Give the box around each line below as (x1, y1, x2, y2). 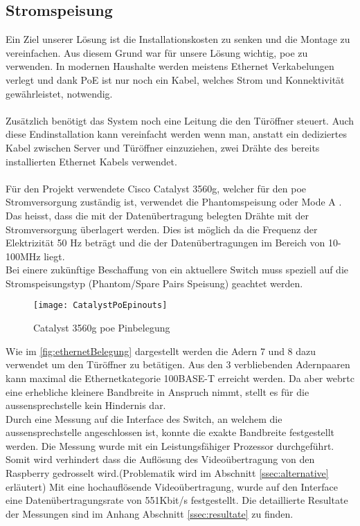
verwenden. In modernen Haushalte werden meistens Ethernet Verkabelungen (6, 59, 334, 73)
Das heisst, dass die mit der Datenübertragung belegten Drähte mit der (6, 208, 309, 222)
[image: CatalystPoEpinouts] (33, 300, 168, 311)
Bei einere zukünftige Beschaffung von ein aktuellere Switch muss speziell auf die (6, 262, 349, 277)
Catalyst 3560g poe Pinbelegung (33, 320, 170, 335)
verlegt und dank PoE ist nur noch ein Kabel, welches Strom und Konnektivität (6, 72, 345, 87)
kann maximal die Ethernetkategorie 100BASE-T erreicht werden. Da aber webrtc (6, 370, 354, 385)
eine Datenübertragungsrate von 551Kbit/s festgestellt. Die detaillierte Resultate (6, 493, 348, 507)
